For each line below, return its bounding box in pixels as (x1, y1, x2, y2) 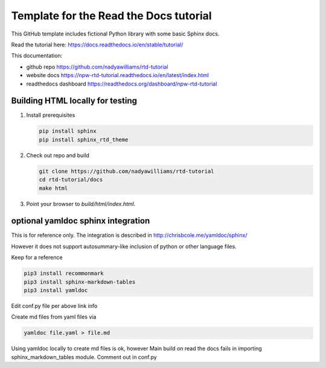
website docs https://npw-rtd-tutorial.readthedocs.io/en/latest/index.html (26, 72, 209, 79)
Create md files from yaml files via (11, 313, 97, 320)
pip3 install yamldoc (24, 287, 88, 293)
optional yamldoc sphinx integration (11, 216, 150, 226)
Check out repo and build (26, 151, 90, 159)
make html (39, 184, 68, 192)
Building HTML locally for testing (11, 96, 138, 106)
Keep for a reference (11, 254, 63, 261)
